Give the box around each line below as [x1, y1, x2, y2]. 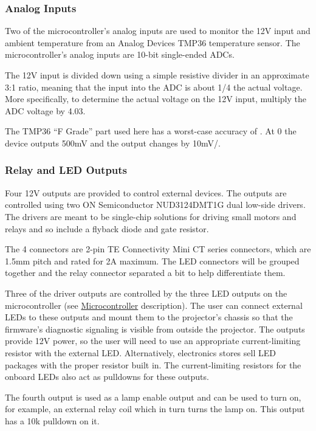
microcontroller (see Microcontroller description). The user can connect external [5, 298, 303, 311]
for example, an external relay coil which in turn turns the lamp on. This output [5, 402, 305, 415]
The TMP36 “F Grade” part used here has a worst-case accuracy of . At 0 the [5, 125, 297, 137]
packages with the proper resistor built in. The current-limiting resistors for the [5, 358, 301, 371]
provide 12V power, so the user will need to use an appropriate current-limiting [5, 334, 301, 347]
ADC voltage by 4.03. [5, 104, 86, 117]
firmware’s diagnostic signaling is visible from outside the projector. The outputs [5, 322, 305, 335]
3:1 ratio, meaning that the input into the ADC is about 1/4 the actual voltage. [5, 80, 303, 93]
